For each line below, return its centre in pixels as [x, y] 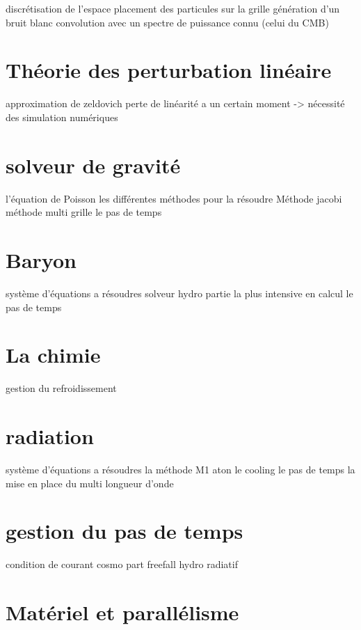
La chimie [53, 355]
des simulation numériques [62, 117]
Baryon [41, 260]
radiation [50, 436]
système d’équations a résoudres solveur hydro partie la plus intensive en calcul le [179, 293]
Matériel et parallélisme [122, 612]
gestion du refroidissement [61, 388]
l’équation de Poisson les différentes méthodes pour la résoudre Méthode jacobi [174, 198]
